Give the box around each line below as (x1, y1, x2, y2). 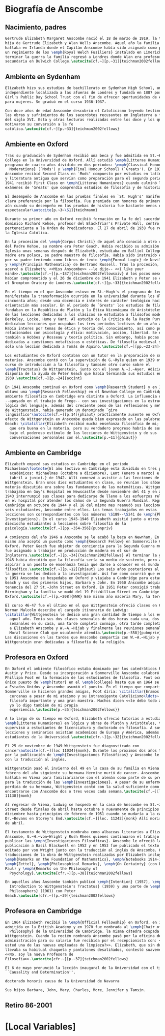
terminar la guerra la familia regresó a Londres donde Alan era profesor (5, 54, 162, 60)
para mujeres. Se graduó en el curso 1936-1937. (5, 99, 107, 104)
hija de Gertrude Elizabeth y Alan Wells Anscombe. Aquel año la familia (5, 40, 160, 45)
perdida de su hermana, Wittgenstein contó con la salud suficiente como (5, 784, 160, 789)
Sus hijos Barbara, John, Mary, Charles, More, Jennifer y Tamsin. (5, 988, 146, 993)
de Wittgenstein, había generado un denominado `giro (5, 407, 118, 413)
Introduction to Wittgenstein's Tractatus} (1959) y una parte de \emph (9, 884, 162, 889)
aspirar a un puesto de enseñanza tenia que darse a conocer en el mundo (5, 562, 160, 567)
